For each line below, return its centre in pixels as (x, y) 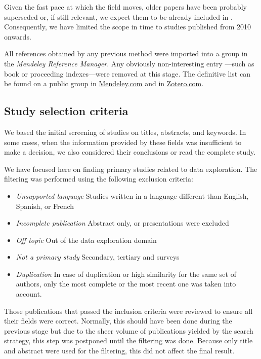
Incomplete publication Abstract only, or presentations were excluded (122, 223)
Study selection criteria (66, 111)
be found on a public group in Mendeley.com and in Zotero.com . (104, 83)
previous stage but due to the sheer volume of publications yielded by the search (129, 330)
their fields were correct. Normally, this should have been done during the (118, 321)
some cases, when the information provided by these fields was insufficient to (123, 142)
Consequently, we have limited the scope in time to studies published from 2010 (128, 27)
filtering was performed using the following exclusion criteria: (99, 179)
